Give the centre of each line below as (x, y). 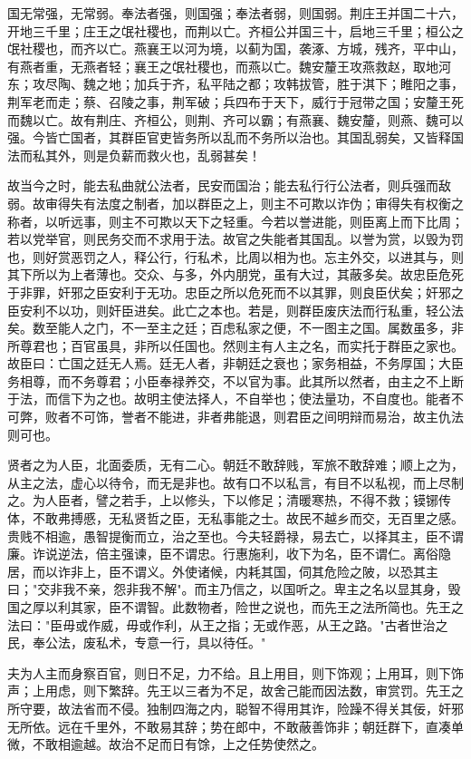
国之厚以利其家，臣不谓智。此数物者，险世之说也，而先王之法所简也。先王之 (235, 607)
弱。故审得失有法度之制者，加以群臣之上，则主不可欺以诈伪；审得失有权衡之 (235, 203)
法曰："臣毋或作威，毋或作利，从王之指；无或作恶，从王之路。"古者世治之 (228, 624)
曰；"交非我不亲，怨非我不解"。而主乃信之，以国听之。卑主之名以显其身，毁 (234, 589)
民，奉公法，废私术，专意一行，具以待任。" (137, 642)
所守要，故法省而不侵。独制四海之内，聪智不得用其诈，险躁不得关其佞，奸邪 (235, 708)
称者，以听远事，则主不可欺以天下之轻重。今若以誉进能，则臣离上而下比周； (235, 221)
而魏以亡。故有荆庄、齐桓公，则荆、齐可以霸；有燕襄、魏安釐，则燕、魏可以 (235, 119)
